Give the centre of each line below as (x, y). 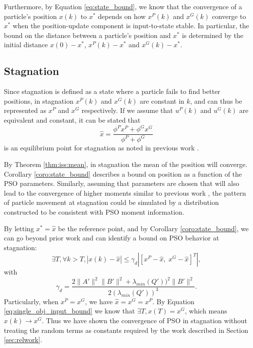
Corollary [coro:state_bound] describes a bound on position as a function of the (123, 174)
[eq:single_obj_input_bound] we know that (70, 311)
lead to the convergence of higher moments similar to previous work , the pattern (125, 192)
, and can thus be (216, 101)
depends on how (122, 16)
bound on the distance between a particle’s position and (87, 35)
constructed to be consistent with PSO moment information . (94, 212)
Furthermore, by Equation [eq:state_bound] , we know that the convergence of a (123, 6)
